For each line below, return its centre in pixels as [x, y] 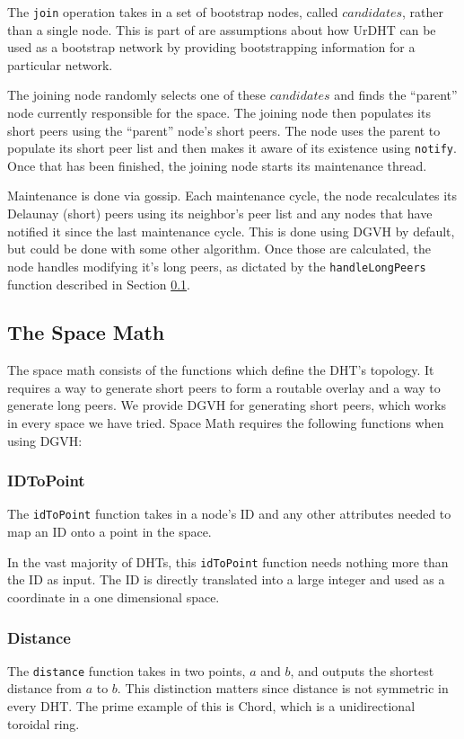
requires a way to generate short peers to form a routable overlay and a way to [224, 387]
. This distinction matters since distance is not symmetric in [283, 688]
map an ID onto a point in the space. [109, 532]
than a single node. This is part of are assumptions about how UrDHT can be [222, 29]
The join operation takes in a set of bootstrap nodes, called [173, 12]
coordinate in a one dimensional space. [114, 597]
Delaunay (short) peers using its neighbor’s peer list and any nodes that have [220, 214]
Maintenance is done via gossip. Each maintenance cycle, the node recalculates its [232, 196]
